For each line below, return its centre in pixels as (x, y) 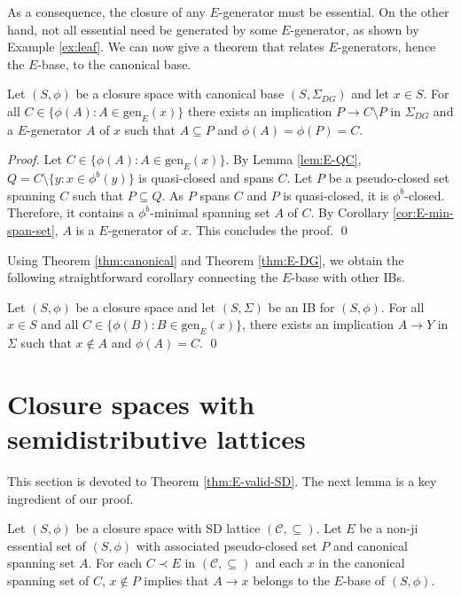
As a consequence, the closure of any (106, 12)
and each (279, 563)
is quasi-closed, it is (336, 195)
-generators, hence (387, 47)
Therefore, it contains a (71, 212)
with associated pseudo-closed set (227, 545)
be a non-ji (389, 528)
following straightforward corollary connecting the (143, 277)
